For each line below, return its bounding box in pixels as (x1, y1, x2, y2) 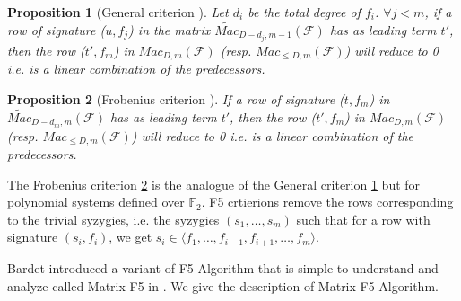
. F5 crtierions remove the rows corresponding (201, 192, 454, 211)
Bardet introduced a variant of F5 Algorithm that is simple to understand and (7, 258, 439, 277)
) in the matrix (128, 20, 211, 39)
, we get (109, 227, 152, 246)
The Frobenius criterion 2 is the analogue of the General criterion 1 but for (7, 174, 421, 193)
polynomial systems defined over (7, 192, 185, 211)
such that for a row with (296, 209, 431, 228)
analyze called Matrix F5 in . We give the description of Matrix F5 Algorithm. (7, 276, 439, 295)
